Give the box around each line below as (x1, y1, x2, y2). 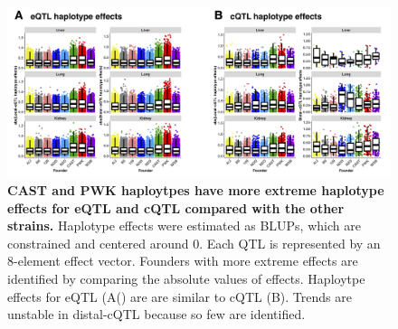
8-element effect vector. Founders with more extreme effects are (7, 251, 358, 270)
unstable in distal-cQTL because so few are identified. (7, 305, 306, 324)
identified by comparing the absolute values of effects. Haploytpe (7, 268, 365, 287)
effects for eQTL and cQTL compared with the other (7, 198, 345, 217)
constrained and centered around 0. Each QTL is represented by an (7, 233, 381, 252)
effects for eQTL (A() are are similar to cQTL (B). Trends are (7, 287, 352, 305)
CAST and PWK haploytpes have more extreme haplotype (7, 180, 384, 199)
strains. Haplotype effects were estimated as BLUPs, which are (7, 216, 361, 235)
